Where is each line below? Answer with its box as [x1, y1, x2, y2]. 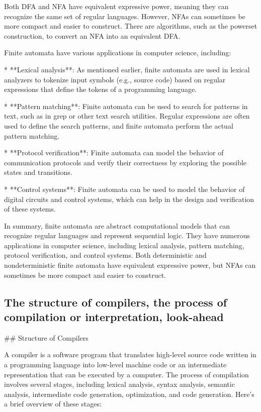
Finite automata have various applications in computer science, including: [4, 47, 231, 58]
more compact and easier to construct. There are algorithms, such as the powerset [4, 21, 257, 31]
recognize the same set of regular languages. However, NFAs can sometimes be [4, 11, 245, 21]
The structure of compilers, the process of [4, 294, 227, 310]
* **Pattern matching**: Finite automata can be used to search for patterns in [4, 100, 248, 111]
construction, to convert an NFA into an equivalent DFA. [4, 30, 181, 41]
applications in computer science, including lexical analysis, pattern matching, [4, 240, 244, 250]
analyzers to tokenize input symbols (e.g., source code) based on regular [4, 74, 226, 84]
